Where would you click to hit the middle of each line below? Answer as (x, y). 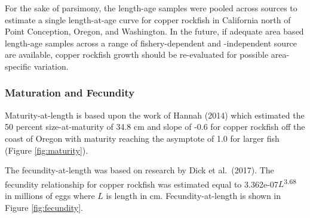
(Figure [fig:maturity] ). (47, 150)
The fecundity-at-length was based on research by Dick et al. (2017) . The (139, 170)
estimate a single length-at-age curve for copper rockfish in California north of (148, 19)
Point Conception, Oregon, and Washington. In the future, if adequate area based (154, 31)
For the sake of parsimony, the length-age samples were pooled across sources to (151, 8)
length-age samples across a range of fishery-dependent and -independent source (151, 43)
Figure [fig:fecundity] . (44, 207)
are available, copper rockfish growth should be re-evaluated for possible (137, 54)
